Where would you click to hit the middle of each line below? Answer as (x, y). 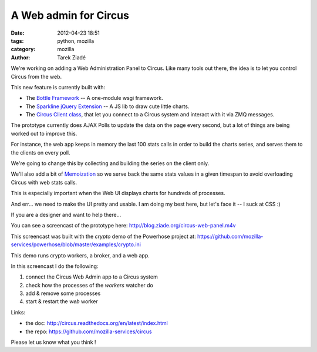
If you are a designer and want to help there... (66, 214)
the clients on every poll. (41, 152)
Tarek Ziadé (72, 57)
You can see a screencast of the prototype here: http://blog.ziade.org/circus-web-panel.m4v (123, 226)
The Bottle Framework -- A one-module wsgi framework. (95, 98)
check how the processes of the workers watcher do (90, 285)
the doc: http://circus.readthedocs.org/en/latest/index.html (97, 323)
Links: (18, 312)
